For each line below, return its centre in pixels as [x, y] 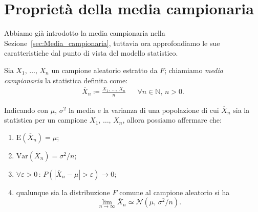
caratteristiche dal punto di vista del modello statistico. [91, 53]
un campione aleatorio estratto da [104, 70]
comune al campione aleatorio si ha [175, 192]
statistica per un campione [46, 120]
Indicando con [26, 110]
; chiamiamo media [194, 70]
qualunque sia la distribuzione [63, 192]
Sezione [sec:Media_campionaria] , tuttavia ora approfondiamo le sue [112, 43]
